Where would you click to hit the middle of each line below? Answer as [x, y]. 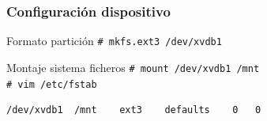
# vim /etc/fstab [52, 84]
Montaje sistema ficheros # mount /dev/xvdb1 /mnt [133, 67]
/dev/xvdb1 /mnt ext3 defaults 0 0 [134, 110]
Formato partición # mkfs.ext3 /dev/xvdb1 [114, 41]
